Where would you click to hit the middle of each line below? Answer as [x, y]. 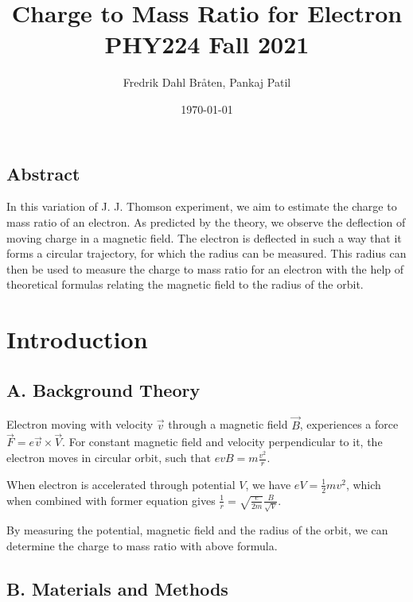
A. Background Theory [103, 389]
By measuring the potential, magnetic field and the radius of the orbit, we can [197, 530]
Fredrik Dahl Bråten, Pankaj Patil [207, 82]
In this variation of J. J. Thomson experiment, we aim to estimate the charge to [202, 206]
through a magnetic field [228, 424]
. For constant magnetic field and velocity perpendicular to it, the [222, 442]
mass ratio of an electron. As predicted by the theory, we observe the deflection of [206, 221]
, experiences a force [349, 424]
